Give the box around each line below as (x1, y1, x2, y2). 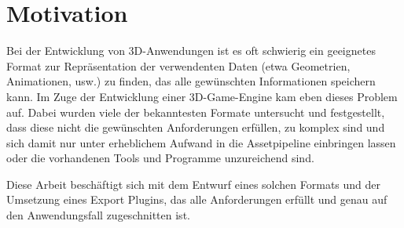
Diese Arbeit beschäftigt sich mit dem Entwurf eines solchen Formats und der (6, 176, 381, 192)
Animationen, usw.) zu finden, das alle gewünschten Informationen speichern (6, 73, 376, 89)
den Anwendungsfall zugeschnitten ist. (6, 207, 190, 223)
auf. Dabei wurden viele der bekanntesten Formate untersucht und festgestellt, (6, 103, 385, 120)
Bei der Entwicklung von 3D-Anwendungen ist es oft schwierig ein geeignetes (6, 42, 376, 59)
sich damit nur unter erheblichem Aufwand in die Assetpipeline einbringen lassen (6, 134, 396, 150)
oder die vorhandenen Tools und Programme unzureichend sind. (6, 150, 314, 166)
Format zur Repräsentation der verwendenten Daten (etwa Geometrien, (6, 57, 351, 74)
